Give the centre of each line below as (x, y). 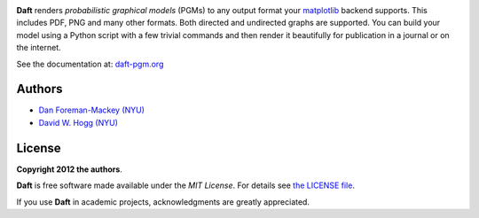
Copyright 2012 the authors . (70, 169)
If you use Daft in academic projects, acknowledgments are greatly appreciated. (163, 202)
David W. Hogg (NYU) (79, 122)
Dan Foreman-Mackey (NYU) (92, 110)
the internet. (39, 48)
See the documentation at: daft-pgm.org (90, 64)
